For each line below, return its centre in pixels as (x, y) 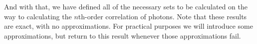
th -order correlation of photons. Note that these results (162, 16)
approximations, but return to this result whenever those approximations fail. (123, 35)
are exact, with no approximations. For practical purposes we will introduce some (128, 26)
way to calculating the (38, 16)
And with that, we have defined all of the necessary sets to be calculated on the (126, 6)
